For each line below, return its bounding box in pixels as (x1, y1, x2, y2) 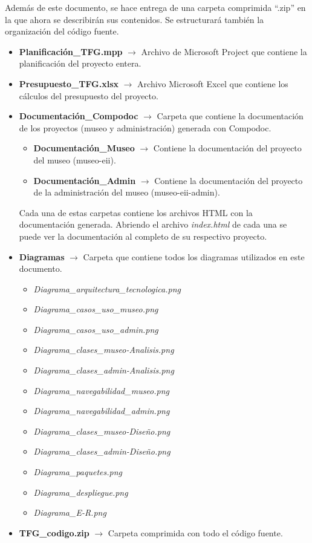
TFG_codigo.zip (19, 526, 89, 539)
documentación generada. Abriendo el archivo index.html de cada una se (19, 218, 287, 231)
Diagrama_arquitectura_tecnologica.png (33, 282, 181, 295)
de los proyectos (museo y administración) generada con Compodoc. (19, 121, 271, 134)
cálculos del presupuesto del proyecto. (19, 89, 158, 102)
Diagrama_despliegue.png (33, 485, 128, 498)
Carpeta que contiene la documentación (157, 110, 304, 122)
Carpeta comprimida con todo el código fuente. (108, 526, 283, 539)
